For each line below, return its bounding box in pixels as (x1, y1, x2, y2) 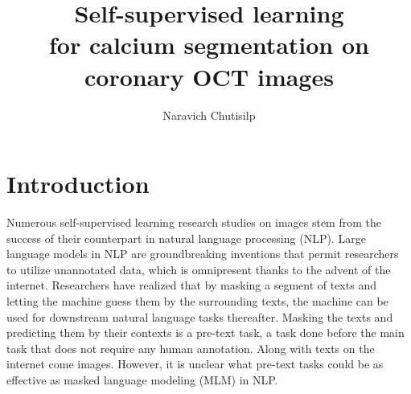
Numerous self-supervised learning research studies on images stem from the (6, 214, 381, 231)
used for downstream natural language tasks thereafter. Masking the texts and (6, 308, 393, 325)
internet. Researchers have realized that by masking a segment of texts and (6, 277, 376, 293)
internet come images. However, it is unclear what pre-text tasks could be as (6, 355, 384, 372)
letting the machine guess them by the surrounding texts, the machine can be (6, 293, 388, 309)
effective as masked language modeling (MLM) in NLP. (6, 371, 278, 388)
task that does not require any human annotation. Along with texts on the (6, 339, 375, 356)
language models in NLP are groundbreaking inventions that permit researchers (6, 245, 399, 262)
